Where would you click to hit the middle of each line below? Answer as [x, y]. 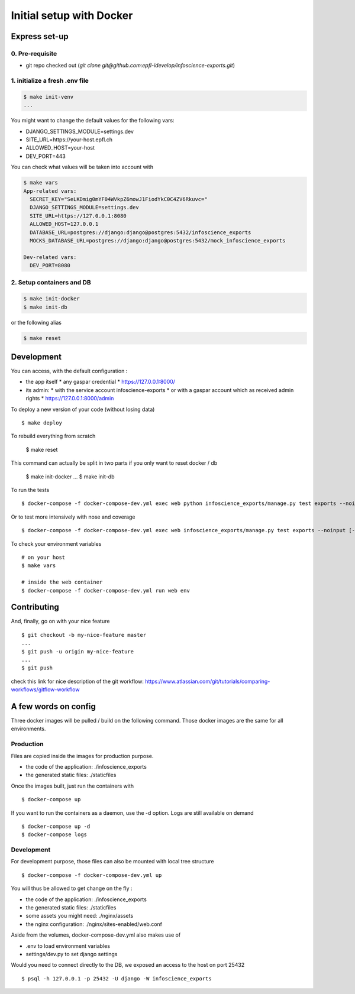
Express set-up [40, 36]
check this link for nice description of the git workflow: [78, 681]
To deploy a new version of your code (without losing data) [83, 409]
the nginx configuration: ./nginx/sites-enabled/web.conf [94, 924]
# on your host [43, 557]
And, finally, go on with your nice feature [60, 621]
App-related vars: [50, 191]
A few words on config [53, 706]
